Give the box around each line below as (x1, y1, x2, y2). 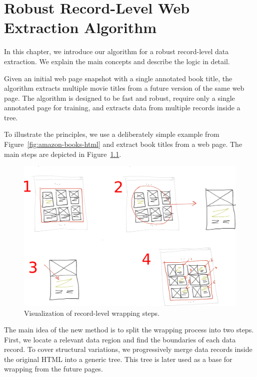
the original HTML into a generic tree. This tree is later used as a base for (4, 353, 232, 364)
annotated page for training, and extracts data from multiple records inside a (4, 102, 240, 113)
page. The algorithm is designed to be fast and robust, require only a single (4, 92, 235, 103)
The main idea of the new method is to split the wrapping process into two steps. (4, 324, 254, 335)
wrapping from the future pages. (4, 363, 103, 374)
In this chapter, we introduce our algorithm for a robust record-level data (4, 46, 229, 57)
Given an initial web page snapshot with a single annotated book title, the (4, 73, 232, 83)
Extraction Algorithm (4, 17, 156, 38)
